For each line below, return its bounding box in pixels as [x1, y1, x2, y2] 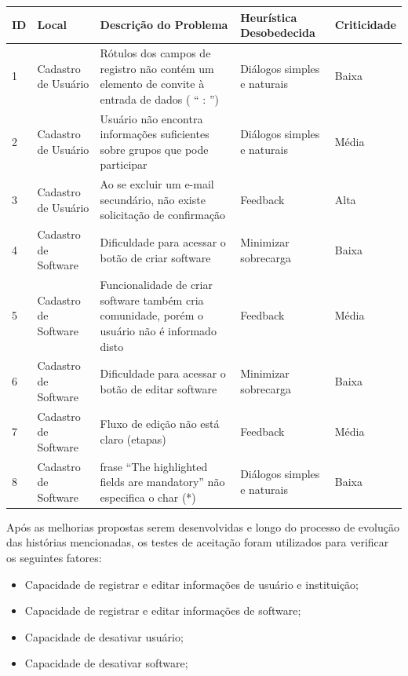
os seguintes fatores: [6, 550, 102, 565]
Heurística [240, 9, 297, 25]
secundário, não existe [100, 191, 206, 207]
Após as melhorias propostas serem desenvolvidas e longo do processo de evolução [6, 518, 399, 535]
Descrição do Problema [100, 16, 228, 33]
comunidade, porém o [100, 307, 204, 323]
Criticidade [334, 16, 396, 33]
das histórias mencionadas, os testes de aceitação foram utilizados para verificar [6, 534, 389, 550]
